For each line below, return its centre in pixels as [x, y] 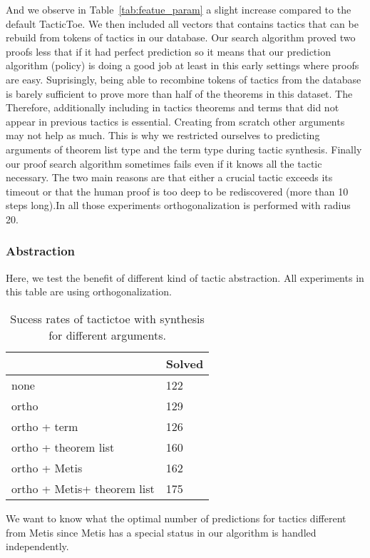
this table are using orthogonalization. [89, 291]
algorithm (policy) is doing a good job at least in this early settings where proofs [183, 65]
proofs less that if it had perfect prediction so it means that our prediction [168, 51]
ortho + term [45, 426]
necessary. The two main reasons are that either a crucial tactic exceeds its [169, 177]
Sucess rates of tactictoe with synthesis [107, 318]
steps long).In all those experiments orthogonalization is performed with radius [178, 205]
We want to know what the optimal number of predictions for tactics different [176, 518]
